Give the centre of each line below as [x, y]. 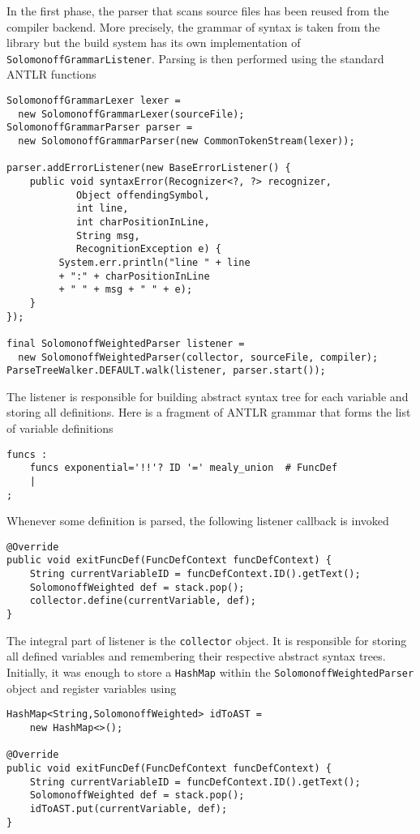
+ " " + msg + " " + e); [126, 290]
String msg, [108, 235]
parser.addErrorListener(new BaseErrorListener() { [149, 168]
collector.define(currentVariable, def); [143, 601]
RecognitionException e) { [148, 249]
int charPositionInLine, [143, 222]
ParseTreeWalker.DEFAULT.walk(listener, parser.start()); [166, 371]
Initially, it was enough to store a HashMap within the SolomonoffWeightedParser [210, 672]
